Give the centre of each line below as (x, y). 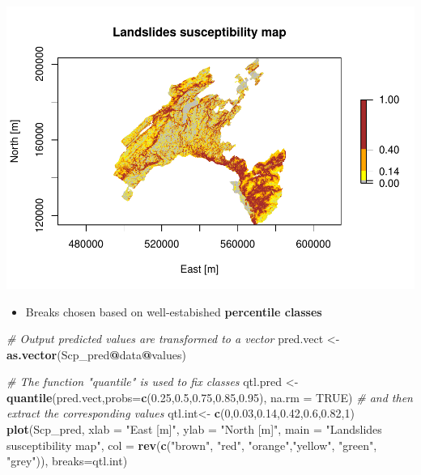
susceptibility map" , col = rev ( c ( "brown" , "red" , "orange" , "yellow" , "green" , (192, 445)
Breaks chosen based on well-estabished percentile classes (174, 311)
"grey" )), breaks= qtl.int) (67, 461)
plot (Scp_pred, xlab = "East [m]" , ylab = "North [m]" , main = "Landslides (194, 429)
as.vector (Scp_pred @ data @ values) (96, 354)
